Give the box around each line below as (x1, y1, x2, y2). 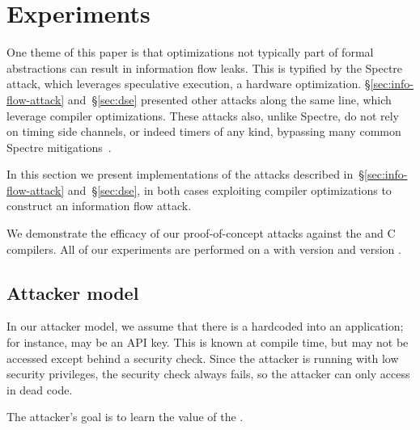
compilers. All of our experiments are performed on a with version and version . (6, 240, 401, 257)
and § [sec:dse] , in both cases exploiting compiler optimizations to (67, 181, 392, 198)
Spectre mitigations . (6, 138, 112, 155)
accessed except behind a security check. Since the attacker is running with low (6, 349, 399, 366)
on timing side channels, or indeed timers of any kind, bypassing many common (6, 123, 401, 140)
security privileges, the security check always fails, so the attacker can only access (6, 365, 410, 382)
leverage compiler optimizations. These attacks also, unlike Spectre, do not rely (6, 107, 399, 124)
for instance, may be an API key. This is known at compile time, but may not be (6, 334, 409, 351)
